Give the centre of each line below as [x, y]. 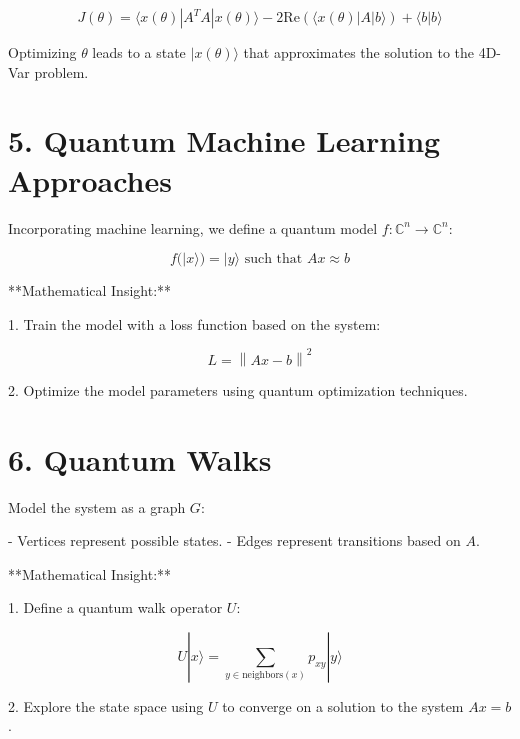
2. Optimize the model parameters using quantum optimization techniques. [238, 389]
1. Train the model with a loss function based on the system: [194, 323]
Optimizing [42, 52]
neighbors [263, 675]
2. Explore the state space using [106, 705]
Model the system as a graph [97, 506]
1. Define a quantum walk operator [115, 607]
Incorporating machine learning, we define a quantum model [193, 227]
